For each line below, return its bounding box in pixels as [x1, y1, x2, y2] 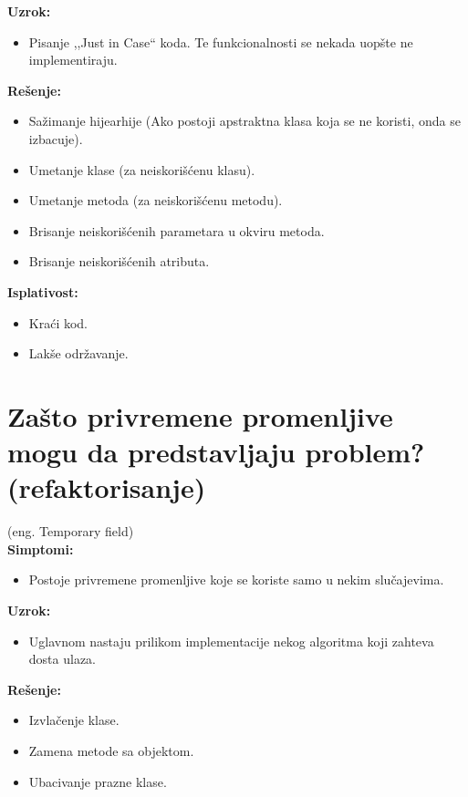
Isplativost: [7, 282, 78, 301]
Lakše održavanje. [28, 344, 129, 363]
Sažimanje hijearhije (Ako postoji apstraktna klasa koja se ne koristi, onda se [28, 111, 461, 130]
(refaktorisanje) [7, 469, 206, 506]
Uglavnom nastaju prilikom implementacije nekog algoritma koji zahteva [28, 631, 434, 650]
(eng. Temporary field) [7, 522, 134, 541]
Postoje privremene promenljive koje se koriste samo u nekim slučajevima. [28, 570, 444, 589]
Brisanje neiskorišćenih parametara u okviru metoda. [28, 221, 325, 240]
